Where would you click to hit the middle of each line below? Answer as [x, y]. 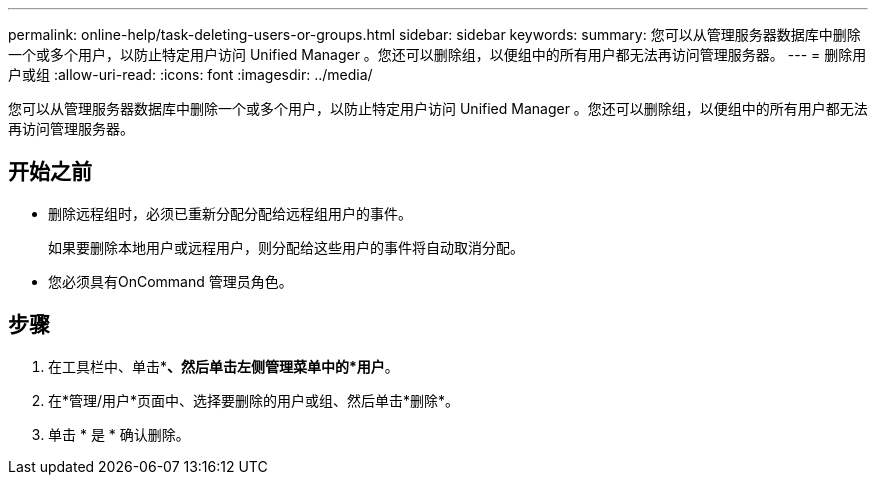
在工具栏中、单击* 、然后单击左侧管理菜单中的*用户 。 [223, 366]
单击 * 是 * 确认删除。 [119, 434]
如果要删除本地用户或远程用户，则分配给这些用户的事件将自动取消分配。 [286, 247]
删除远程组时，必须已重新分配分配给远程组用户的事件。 [230, 213]
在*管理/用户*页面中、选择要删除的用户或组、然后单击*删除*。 [254, 400]
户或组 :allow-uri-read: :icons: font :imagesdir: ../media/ [190, 74]
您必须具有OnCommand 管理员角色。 [170, 281]
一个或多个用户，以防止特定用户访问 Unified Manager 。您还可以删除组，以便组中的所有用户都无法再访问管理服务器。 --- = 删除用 [437, 54]
